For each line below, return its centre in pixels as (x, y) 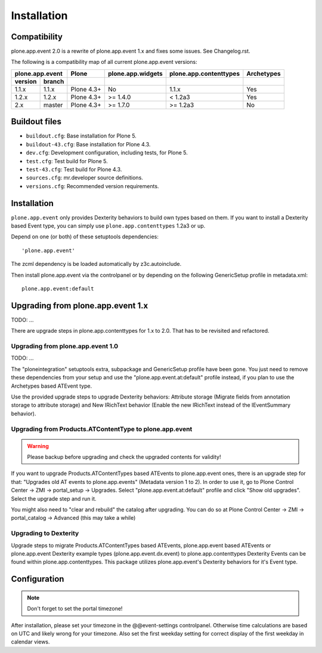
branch (54, 81)
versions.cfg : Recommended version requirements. (92, 186)
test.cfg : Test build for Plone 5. (67, 161)
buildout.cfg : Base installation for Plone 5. (81, 136)
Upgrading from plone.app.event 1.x (80, 306)
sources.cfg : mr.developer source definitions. (84, 178)
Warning (38, 446)
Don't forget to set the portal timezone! (75, 609)
